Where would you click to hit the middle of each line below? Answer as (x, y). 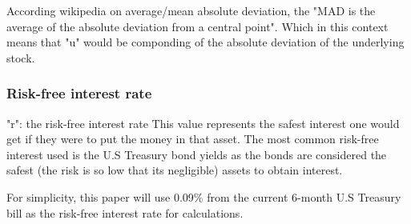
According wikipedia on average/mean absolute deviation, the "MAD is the (191, 10)
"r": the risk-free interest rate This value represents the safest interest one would (203, 123)
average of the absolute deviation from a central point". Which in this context (197, 26)
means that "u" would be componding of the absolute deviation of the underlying (205, 42)
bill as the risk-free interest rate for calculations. (125, 212)
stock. (21, 57)
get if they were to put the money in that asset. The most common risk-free (193, 139)
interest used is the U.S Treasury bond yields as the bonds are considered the (197, 154)
